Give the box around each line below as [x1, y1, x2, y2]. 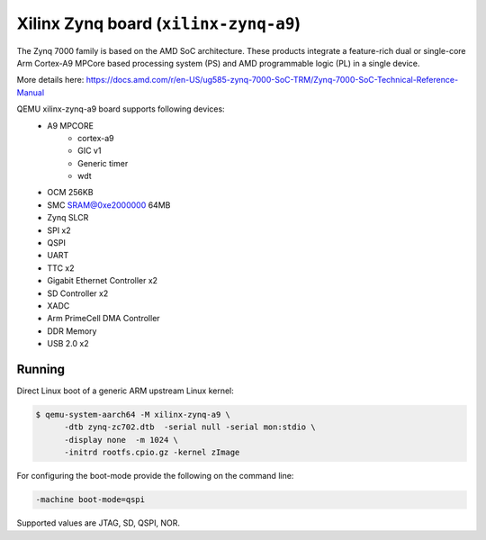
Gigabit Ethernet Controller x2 [47, 275, 157, 286]
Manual [16, 86, 45, 98]
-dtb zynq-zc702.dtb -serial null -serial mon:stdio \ [64, 422, 316, 432]
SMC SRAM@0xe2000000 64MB [47, 199, 171, 211]
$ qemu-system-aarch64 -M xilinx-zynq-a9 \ [35, 409, 231, 420]
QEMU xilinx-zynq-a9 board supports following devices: [16, 103, 225, 114]
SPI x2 [47, 225, 71, 236]
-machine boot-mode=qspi [35, 495, 146, 505]
